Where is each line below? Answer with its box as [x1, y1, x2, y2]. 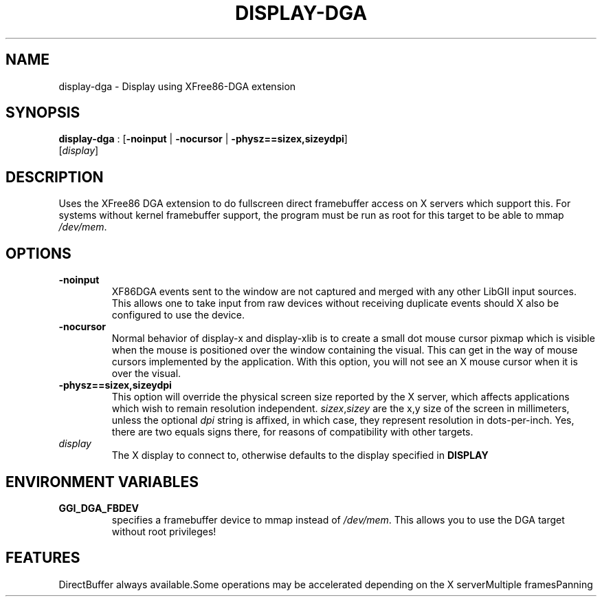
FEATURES [5, 549, 80, 567]
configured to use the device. [111, 309, 245, 321]
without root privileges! [111, 525, 216, 537]
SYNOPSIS [5, 104, 80, 122]
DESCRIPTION [5, 168, 104, 186]
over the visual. [111, 367, 181, 380]
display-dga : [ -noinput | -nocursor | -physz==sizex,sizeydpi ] [58, 133, 348, 145]
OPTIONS [5, 244, 71, 262]
